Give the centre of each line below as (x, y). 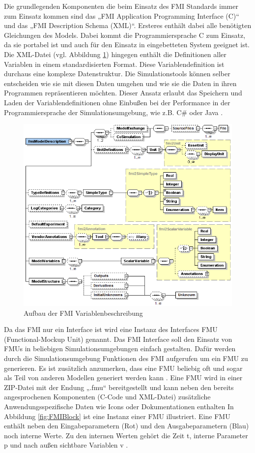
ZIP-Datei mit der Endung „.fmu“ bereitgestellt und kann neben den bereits (119, 387)
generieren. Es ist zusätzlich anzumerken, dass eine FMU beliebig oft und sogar (123, 368)
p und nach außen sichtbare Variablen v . (66, 445)
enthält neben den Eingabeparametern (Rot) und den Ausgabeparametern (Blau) (127, 426)
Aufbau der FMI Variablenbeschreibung (83, 313)
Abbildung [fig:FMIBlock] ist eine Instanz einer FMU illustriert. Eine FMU (117, 416)
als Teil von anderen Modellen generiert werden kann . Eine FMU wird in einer (123, 377)
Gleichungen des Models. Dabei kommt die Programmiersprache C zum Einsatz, (125, 35)
